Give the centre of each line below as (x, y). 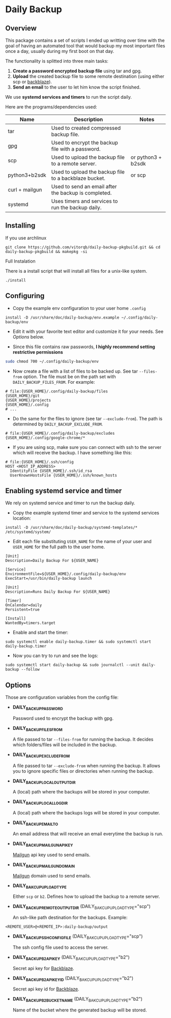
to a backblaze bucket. (78, 178)
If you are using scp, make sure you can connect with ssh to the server (87, 447)
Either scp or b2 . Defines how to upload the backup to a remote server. (86, 896)
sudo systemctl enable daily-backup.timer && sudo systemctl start (78, 642)
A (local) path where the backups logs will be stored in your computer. (86, 813)
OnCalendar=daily (24, 605)
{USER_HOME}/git (22, 395)
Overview (21, 28)
